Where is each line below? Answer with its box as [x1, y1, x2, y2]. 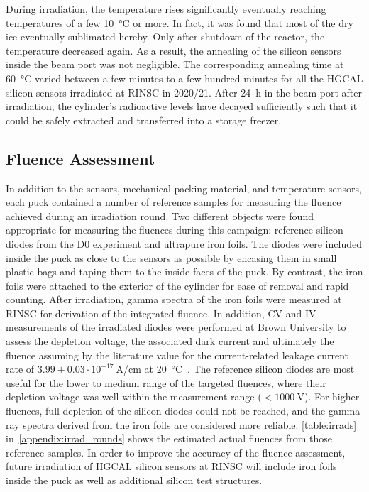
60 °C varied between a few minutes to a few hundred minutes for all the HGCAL [6, 70, 363, 85]
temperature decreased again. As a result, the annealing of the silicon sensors [6, 43, 341, 58]
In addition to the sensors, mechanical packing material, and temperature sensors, [6, 180, 362, 195]
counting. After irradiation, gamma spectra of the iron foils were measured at [6, 292, 342, 307]
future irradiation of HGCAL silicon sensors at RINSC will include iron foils [6, 459, 337, 474]
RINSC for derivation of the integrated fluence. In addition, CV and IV [6, 305, 316, 320]
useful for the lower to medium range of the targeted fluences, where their [6, 375, 326, 390]
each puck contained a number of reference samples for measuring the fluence [6, 195, 341, 209]
